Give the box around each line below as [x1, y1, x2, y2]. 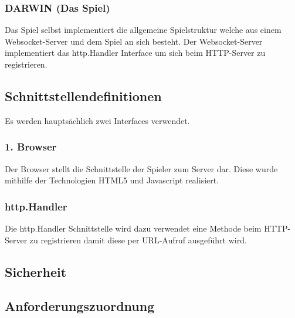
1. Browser [5, 139, 57, 154]
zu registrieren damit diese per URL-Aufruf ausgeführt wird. [29, 233, 247, 246]
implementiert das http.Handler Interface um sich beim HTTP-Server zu [5, 46, 266, 59]
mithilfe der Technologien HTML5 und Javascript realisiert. [5, 174, 219, 186]
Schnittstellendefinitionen [5, 86, 162, 105]
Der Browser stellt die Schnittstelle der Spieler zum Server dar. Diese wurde [5, 162, 278, 175]
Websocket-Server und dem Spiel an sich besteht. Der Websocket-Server [5, 35, 263, 47]
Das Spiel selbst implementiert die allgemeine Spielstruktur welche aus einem [5, 24, 282, 36]
